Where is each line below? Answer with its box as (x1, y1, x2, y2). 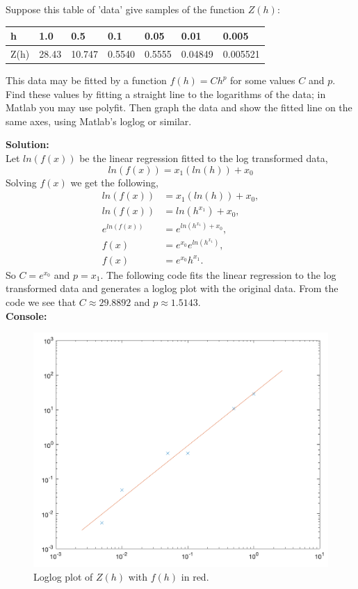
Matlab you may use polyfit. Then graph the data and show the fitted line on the (6, 100, 352, 115)
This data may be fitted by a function (6, 73, 167, 88)
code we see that (6, 295, 76, 309)
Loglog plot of (33, 569, 93, 583)
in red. (181, 569, 209, 583)
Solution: (6, 137, 49, 152)
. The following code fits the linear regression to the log (100, 267, 336, 282)
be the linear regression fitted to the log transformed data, (79, 151, 328, 165)
